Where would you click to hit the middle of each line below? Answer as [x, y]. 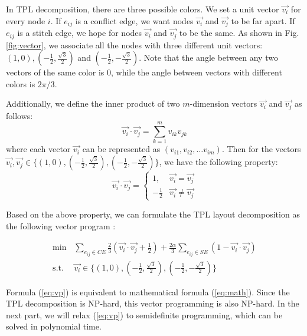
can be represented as [121, 149]
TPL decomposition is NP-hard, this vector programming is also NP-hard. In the [153, 303]
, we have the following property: [218, 162]
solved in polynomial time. [54, 326]
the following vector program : [61, 225]
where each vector [38, 149]
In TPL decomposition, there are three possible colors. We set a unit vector [143, 9]
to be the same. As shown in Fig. [239, 33]
